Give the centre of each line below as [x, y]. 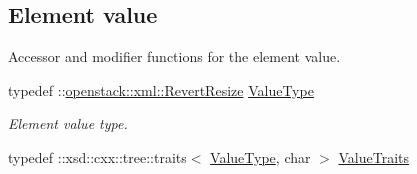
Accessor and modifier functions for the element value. [174, 56]
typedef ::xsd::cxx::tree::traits [97, 156]
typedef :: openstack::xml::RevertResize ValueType [161, 89]
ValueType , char [260, 156]
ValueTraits [373, 156]
